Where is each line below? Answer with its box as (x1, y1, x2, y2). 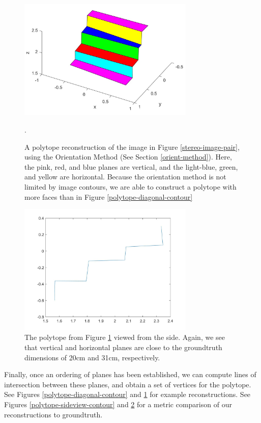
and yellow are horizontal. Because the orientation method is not (24, 171, 226, 182)
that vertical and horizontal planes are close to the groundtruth (24, 341, 222, 352)
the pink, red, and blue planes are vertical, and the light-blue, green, (24, 161, 238, 172)
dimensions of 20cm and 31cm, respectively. (24, 352, 160, 362)
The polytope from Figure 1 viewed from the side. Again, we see (24, 332, 225, 342)
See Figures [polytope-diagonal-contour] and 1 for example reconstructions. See (4, 389, 251, 400)
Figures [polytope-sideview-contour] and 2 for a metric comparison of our (4, 399, 232, 409)
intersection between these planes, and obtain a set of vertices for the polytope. (4, 379, 251, 389)
